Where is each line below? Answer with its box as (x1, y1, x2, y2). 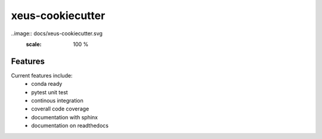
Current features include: (11, 72, 73, 79)
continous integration (31, 97, 83, 104)
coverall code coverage (31, 105, 89, 113)
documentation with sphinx (31, 113, 98, 121)
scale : (26, 41, 42, 48)
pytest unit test (31, 88, 68, 95)
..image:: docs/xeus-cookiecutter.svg (11, 30, 103, 37)
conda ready (31, 81, 63, 88)
